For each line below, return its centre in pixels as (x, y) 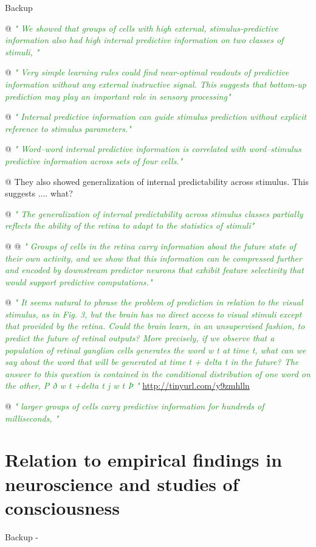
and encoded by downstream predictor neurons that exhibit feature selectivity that (154, 270)
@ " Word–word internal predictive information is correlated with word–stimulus (153, 149)
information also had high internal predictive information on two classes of (144, 40)
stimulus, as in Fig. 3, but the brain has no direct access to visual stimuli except (153, 314)
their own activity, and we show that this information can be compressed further (153, 258)
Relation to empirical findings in (144, 460)
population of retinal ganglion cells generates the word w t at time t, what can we (156, 350)
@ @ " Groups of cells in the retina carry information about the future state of (150, 246)
